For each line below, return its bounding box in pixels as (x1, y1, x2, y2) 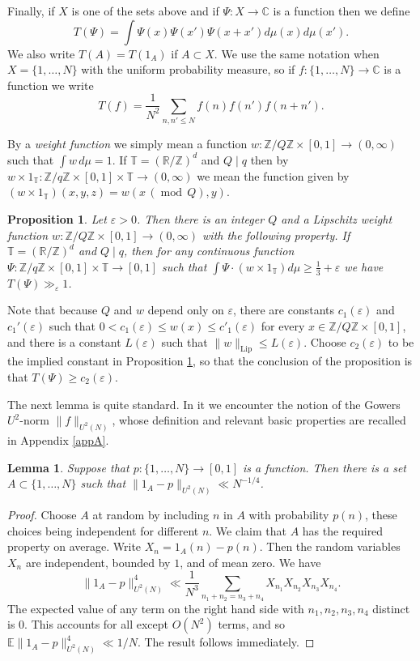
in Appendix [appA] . (7, 431, 109, 448)
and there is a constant (7, 333, 121, 350)
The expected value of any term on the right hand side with (7, 599, 304, 616)
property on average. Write (7, 538, 142, 555)
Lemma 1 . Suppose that (7, 458, 129, 475)
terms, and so (218, 616, 286, 633)
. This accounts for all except (24, 616, 168, 633)
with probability (248, 506, 329, 522)
